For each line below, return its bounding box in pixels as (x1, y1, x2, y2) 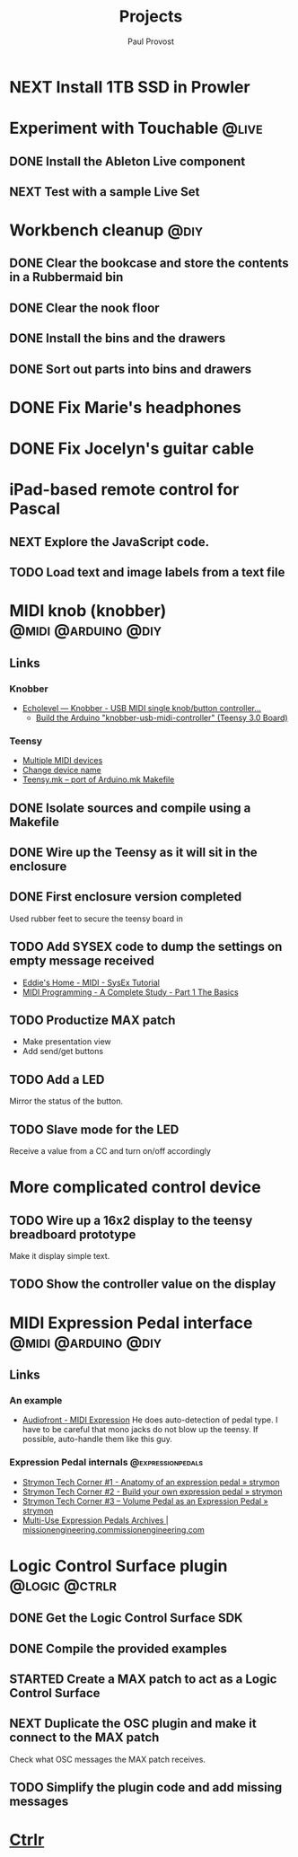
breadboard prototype (9, 1227, 136, 1242)
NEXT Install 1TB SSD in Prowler (9, 76, 250, 97)
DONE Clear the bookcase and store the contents (9, 256, 289, 271)
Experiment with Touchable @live (9, 119, 263, 138)
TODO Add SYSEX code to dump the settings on (9, 939, 283, 955)
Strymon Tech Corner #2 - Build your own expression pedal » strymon (22, 1486, 283, 1497)
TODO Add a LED (9, 1071, 105, 1087)
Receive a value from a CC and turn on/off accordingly (9, 1146, 211, 1157)
